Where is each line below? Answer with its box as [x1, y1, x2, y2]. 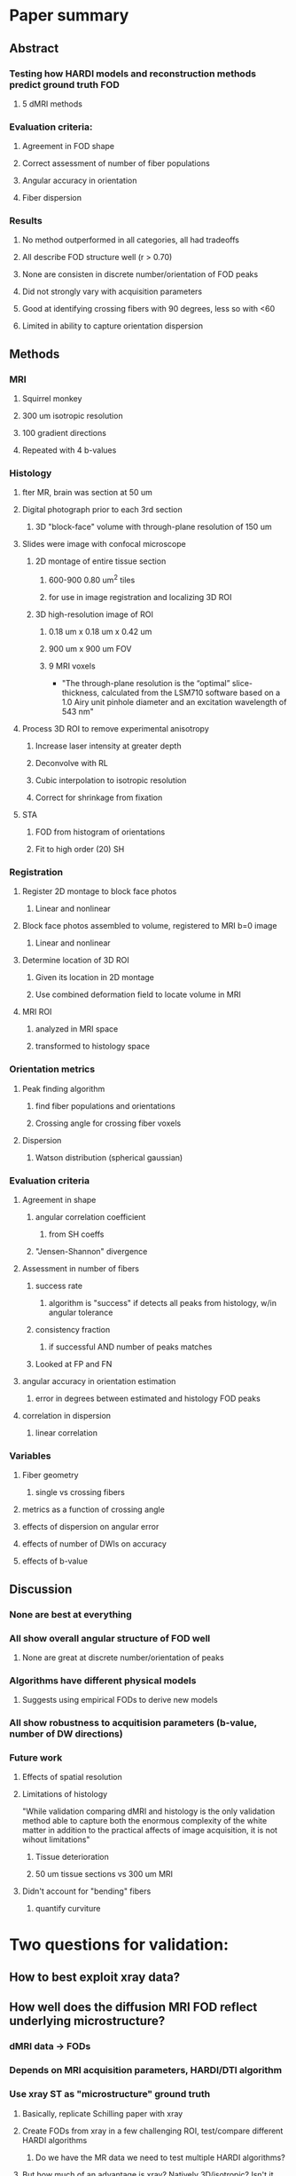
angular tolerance [48, 1307, 113, 1317]
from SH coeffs [48, 1229, 105, 1239]
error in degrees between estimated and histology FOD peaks [35, 1393, 261, 1404]
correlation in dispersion [21, 1411, 112, 1420]
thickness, [61, 687, 100, 698]
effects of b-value [21, 1555, 89, 1567]
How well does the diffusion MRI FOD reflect [9, 1999, 258, 2015]
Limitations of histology [21, 1789, 108, 1800]
